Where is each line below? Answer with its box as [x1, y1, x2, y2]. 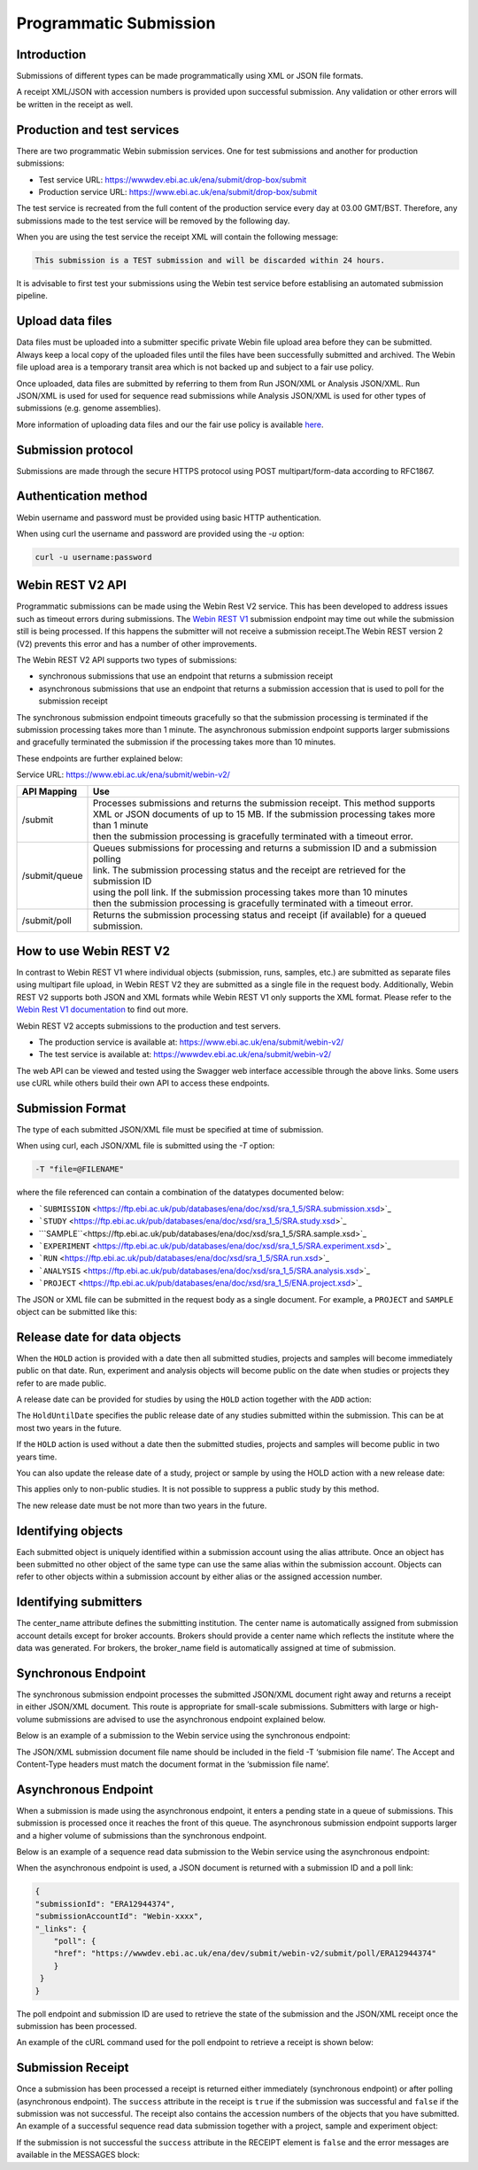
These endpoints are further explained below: [16, 753, 183, 764]
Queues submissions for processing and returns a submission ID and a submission [92, 842, 437, 854]
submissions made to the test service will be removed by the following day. [16, 215, 290, 226]
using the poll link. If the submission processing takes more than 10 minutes [92, 886, 408, 898]
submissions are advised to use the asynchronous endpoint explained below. [45, 1714, 327, 1724]
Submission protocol [16, 442, 134, 457]
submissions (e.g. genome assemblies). [16, 403, 161, 414]
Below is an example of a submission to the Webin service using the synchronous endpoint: [16, 1731, 351, 1741]
